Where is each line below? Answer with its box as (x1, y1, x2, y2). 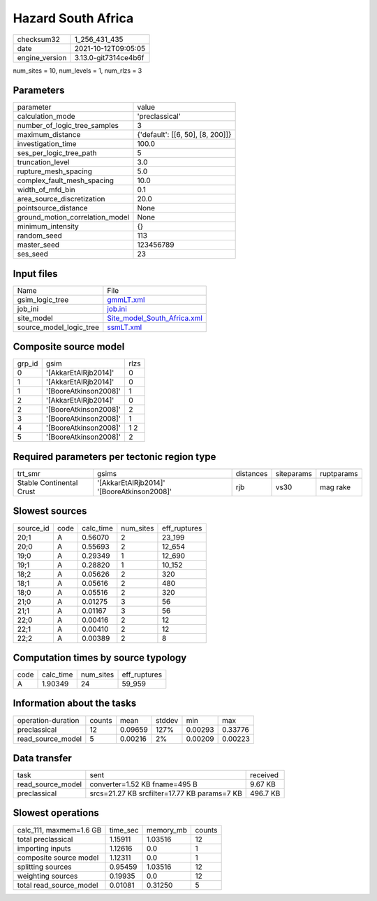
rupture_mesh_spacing (17, 166, 92, 176)
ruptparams (320, 469, 359, 478)
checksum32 (17, 34, 61, 44)
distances (235, 469, 268, 478)
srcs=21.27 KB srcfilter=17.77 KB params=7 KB (89, 788, 242, 798)
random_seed (17, 231, 62, 240)
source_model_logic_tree (17, 322, 99, 332)
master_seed (17, 240, 59, 250)
